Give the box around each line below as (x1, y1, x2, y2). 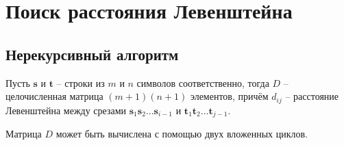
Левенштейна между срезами (5, 103, 127, 117)
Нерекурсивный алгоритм (5, 43, 179, 64)
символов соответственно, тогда (136, 75, 269, 90)
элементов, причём (190, 89, 269, 103)
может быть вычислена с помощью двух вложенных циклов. (56, 127, 308, 141)
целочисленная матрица (5, 89, 103, 103)
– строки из (56, 75, 105, 90)
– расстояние (285, 89, 339, 103)
